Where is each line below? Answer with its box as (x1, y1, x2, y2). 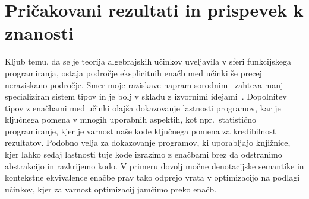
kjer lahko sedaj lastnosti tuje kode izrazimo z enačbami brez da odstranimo (5, 148, 282, 161)
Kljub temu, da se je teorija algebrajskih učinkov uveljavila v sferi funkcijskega (5, 55, 291, 68)
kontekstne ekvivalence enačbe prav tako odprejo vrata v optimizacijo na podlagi (5, 171, 300, 184)
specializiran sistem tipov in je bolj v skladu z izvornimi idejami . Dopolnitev (5, 90, 287, 102)
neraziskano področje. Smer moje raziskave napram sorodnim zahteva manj (5, 78, 283, 91)
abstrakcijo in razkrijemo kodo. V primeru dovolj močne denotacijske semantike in (5, 159, 304, 172)
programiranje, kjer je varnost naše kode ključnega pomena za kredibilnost (5, 124, 276, 137)
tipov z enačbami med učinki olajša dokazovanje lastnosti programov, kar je (5, 101, 281, 114)
